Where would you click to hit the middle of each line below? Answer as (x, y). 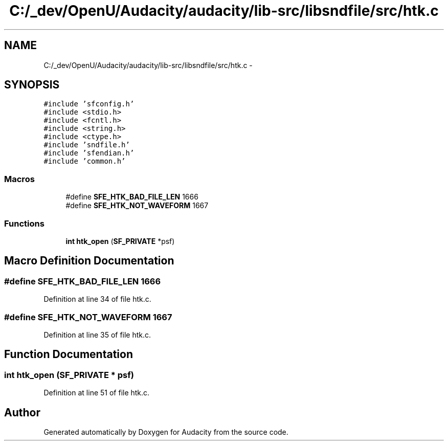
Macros (19, 179)
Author (22, 412)
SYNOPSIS (32, 85)
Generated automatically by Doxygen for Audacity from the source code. (166, 432)
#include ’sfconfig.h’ (89, 104)
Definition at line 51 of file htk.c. (97, 393)
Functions (24, 223)
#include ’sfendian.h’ (89, 153)
